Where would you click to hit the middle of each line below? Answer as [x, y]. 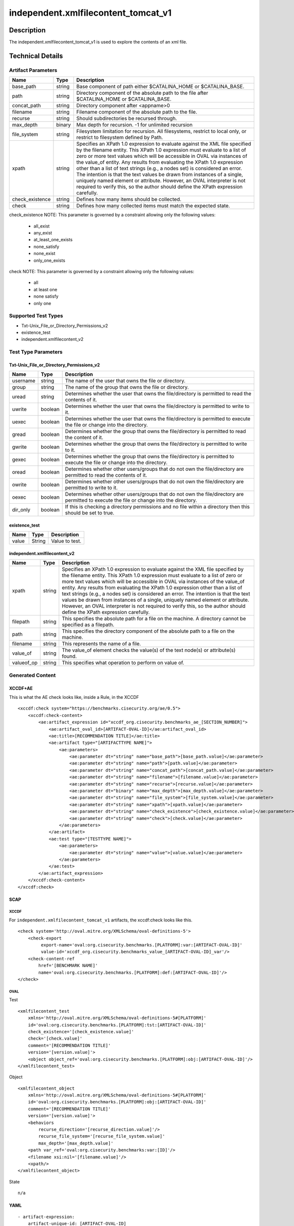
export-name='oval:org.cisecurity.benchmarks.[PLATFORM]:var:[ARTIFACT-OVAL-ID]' [142, 945]
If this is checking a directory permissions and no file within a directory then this [157, 507]
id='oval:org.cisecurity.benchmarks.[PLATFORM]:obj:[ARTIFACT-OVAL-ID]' [117, 1102]
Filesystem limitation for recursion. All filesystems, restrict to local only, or [161, 131]
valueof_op [25, 663]
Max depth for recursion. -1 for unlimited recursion [135, 125]
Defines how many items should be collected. [129, 200]
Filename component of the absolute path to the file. [137, 112]
